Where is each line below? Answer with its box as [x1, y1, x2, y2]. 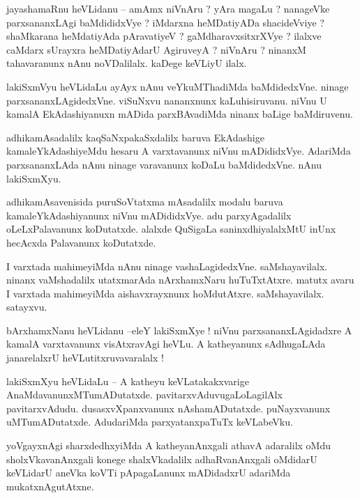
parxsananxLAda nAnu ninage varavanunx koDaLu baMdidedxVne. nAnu [6, 157, 322, 171]
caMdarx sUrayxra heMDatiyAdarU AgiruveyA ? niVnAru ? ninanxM [6, 42, 306, 56]
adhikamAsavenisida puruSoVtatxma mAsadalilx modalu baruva [6, 194, 283, 209]
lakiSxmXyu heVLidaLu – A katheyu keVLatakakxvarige [6, 373, 249, 388]
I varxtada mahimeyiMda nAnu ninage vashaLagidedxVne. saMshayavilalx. [6, 258, 328, 273]
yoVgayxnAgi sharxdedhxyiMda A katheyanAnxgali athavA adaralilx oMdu [6, 438, 331, 453]
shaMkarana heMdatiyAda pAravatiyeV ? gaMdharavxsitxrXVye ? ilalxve [6, 29, 322, 43]
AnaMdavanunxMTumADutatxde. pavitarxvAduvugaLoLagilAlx [6, 387, 283, 402]
